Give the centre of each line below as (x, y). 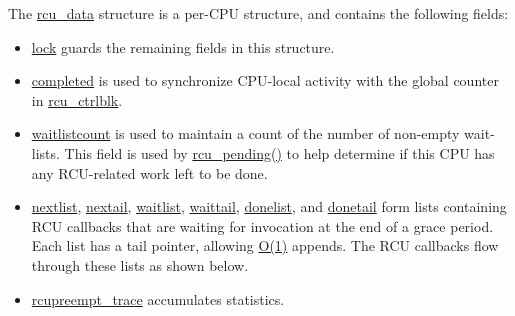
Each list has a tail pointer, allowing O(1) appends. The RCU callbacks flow (265, 245)
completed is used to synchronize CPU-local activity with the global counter (265, 80)
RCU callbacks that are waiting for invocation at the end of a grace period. (262, 225)
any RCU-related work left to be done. (149, 172)
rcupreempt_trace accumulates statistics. (158, 298)
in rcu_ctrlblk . (77, 99)
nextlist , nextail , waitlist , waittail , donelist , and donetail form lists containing (269, 206)
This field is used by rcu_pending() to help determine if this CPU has (279, 152)
